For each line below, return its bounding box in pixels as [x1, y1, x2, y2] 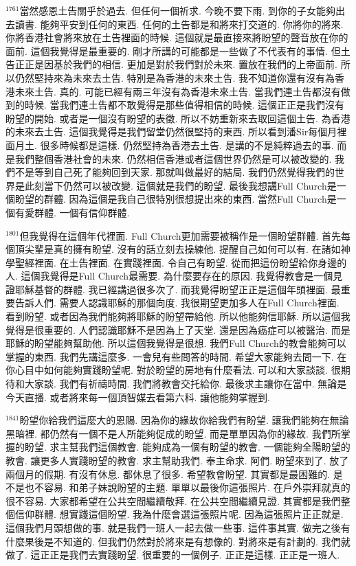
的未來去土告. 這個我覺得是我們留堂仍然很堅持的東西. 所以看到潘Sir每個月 [5, 124, 337, 139]
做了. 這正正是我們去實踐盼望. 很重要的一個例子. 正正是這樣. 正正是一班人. [5, 547, 340, 562]
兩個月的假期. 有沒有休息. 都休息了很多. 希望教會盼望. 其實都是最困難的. [5, 466, 331, 481]
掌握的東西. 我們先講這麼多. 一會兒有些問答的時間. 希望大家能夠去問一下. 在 [5, 349, 347, 363]
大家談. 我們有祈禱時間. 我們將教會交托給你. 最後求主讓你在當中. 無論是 [24, 376, 347, 391]
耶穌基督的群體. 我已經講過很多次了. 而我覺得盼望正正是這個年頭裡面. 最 [14, 282, 341, 296]
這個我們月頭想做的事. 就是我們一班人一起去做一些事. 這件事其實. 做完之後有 [5, 520, 351, 534]
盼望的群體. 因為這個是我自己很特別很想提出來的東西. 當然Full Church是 [14, 192, 337, 206]
